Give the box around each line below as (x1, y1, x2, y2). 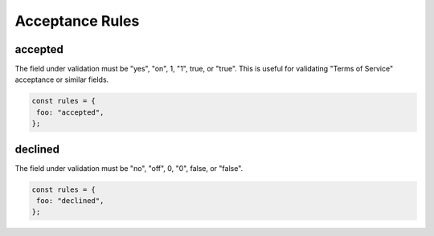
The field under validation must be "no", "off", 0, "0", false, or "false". (14, 163, 244, 173)
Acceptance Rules (14, 12, 140, 30)
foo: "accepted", (36, 108, 104, 116)
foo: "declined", (36, 197, 104, 205)
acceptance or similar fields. (14, 75, 109, 84)
